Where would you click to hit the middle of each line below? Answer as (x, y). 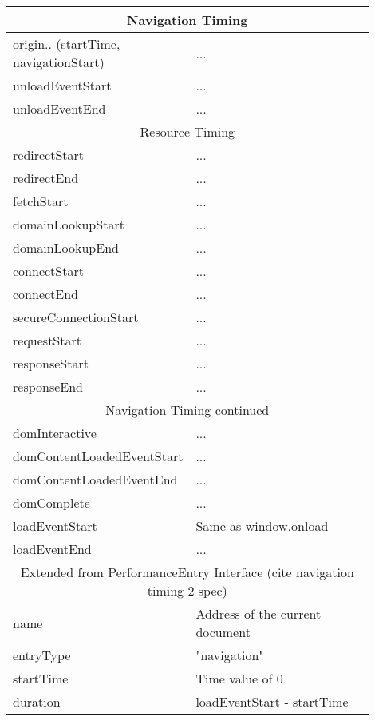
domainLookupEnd (66, 247)
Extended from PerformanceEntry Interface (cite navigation (187, 572)
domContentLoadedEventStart (98, 456)
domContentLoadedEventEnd (95, 479)
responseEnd (48, 386)
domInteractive (55, 433)
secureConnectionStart (76, 317)
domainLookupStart (69, 224)
